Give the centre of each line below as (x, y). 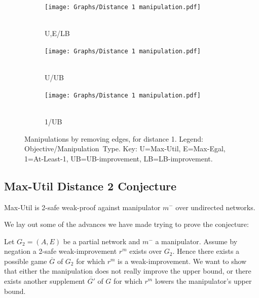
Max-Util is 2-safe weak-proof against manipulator (82, 207)
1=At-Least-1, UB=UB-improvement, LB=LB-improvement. (119, 158)
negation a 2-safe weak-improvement (61, 251)
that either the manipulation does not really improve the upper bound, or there (128, 271)
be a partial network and (102, 241)
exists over (146, 251)
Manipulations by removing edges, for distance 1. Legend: (114, 138)
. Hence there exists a (206, 251)
